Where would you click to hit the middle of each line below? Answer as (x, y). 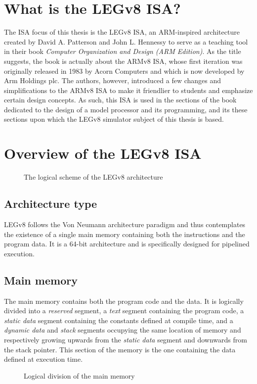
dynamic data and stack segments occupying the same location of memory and (123, 330)
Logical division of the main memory (79, 375)
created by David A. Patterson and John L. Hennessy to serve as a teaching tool (126, 41)
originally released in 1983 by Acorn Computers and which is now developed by (124, 71)
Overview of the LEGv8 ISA (103, 153)
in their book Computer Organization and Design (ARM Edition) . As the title (123, 51)
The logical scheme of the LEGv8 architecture (93, 177)
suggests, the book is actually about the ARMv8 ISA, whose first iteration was (123, 61)
